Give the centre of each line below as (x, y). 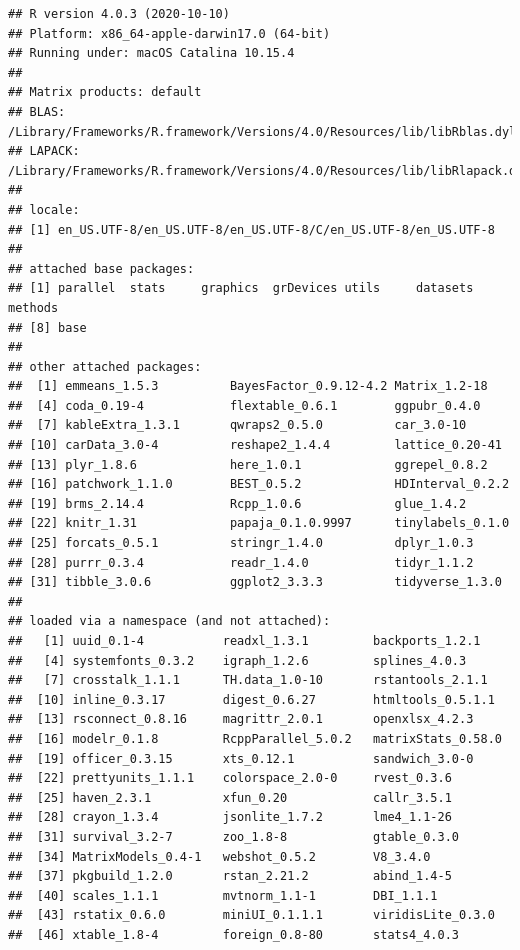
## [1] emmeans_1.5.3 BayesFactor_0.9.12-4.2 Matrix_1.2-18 (248, 386)
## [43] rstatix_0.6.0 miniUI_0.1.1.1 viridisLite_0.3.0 (251, 915)
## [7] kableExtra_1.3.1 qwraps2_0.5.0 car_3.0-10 (237, 425)
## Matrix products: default (105, 92)
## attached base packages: (101, 268)
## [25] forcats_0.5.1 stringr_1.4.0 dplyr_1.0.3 (241, 543)
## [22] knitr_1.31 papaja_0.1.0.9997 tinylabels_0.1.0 (259, 523)
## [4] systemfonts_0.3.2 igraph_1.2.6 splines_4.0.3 (237, 660)
